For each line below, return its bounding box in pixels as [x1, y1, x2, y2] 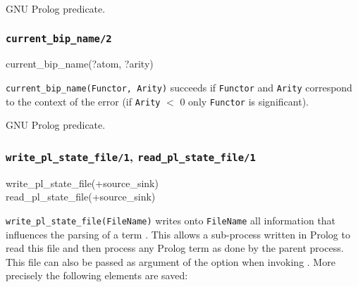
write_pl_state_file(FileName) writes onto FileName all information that [6, 212, 336, 227]
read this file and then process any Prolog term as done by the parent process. [6, 241, 344, 255]
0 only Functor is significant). [180, 94, 309, 108]
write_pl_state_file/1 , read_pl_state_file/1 [6, 147, 256, 165]
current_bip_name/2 [6, 32, 112, 44]
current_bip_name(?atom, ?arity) [6, 56, 154, 71]
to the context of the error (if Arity [6, 94, 161, 108]
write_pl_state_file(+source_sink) [6, 175, 159, 190]
